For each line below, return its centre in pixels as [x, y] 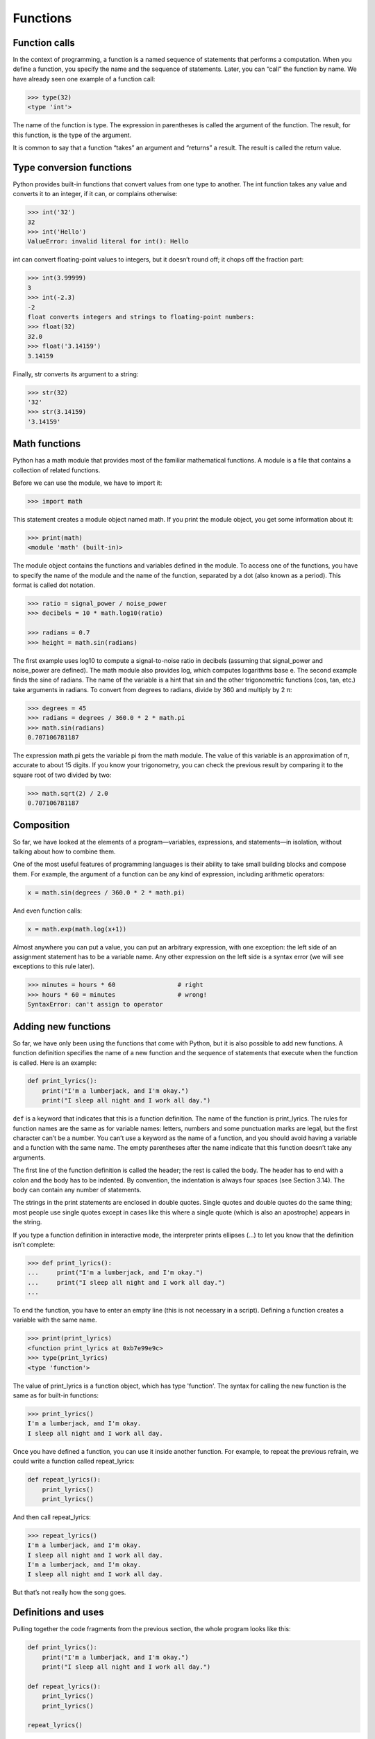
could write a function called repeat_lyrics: [74, 1461]
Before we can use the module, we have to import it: [87, 483]
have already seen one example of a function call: [84, 79]
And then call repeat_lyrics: [52, 1517]
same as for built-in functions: [56, 1395]
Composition [41, 825]
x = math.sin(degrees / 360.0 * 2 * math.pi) [106, 892]
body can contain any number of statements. [77, 1189]
